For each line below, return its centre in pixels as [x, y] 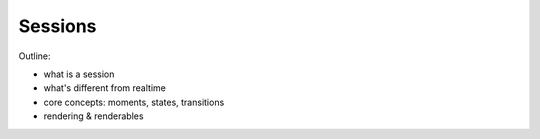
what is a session [79, 74]
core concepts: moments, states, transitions [134, 102]
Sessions [57, 26]
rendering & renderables [93, 116]
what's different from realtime [105, 88]
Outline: [34, 56]
